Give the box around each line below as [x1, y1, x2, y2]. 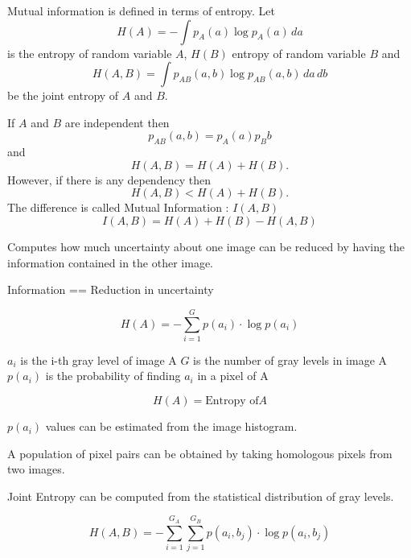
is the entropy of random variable [7, 44, 172, 61]
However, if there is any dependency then [7, 171, 211, 188]
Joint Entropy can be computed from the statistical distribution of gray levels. [7, 487, 394, 504]
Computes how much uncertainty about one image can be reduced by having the [7, 238, 405, 254]
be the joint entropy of [7, 87, 119, 104]
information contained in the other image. [7, 254, 213, 271]
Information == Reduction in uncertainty [7, 281, 214, 298]
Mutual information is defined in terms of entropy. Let [7, 2, 276, 19]
